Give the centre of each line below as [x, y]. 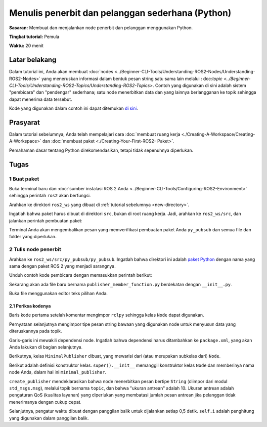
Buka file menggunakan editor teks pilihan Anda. [59, 294]
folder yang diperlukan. [33, 237]
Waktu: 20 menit [26, 46]
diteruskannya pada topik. [36, 331]
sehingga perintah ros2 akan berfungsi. [50, 196]
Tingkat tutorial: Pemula [34, 37]
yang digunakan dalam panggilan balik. [49, 418]
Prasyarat [24, 123]
